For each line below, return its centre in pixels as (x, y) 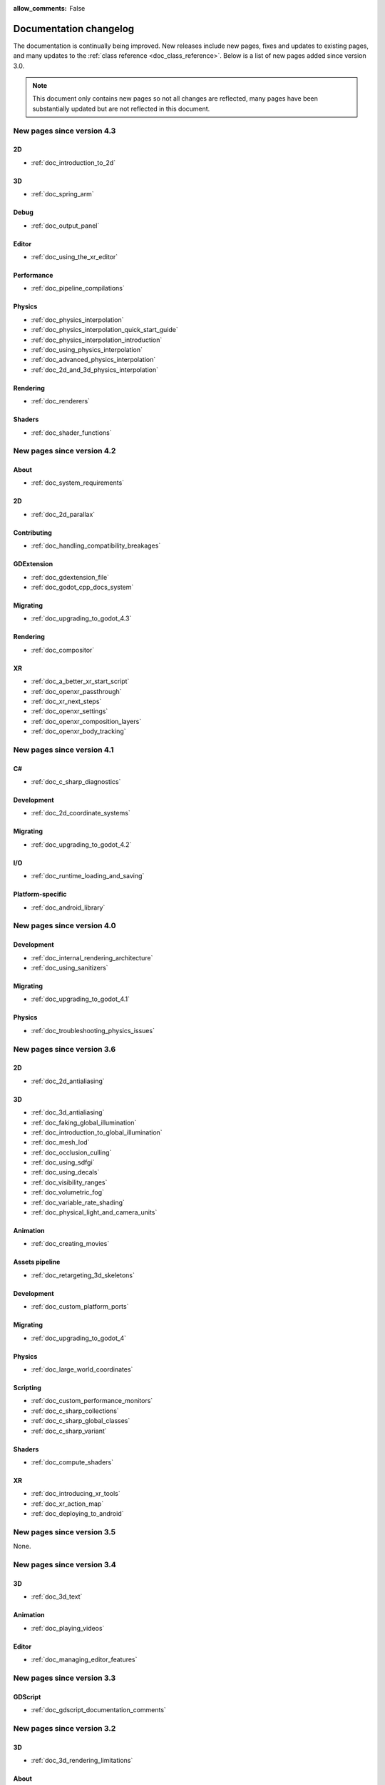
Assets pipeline (37, 1262)
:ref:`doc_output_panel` (65, 226)
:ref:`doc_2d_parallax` (63, 514)
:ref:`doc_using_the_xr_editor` (75, 256)
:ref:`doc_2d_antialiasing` (68, 1081)
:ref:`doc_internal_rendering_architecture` (92, 957)
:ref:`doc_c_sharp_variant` (69, 1431)
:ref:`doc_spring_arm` (62, 194)
